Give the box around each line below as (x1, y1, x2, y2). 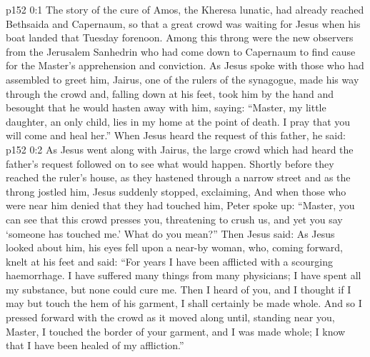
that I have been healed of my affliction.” (6, 338, 184, 353)
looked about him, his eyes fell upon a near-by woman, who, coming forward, (6, 240, 344, 255)
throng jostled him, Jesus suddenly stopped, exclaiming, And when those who (6, 183, 346, 198)
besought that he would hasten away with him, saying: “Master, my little (6, 100, 326, 115)
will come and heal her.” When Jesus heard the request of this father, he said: (6, 128, 346, 143)
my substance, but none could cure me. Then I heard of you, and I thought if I (6, 281, 351, 296)
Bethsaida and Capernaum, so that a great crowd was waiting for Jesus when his (6, 16, 361, 31)
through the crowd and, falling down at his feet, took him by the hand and (6, 86, 334, 101)
